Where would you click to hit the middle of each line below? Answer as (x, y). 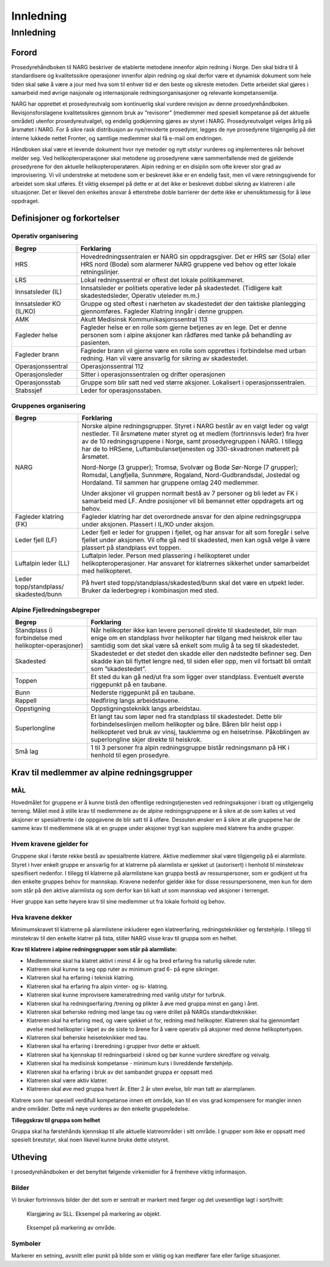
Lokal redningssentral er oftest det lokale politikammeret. (162, 280)
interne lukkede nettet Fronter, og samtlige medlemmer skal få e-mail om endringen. (117, 138)
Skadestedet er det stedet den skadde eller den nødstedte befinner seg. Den (201, 653)
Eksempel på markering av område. (71, 1228)
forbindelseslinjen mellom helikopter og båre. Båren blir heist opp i (186, 724)
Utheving (29, 1157)
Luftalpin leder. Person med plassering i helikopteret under (166, 555)
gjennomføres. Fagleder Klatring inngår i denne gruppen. (162, 311)
